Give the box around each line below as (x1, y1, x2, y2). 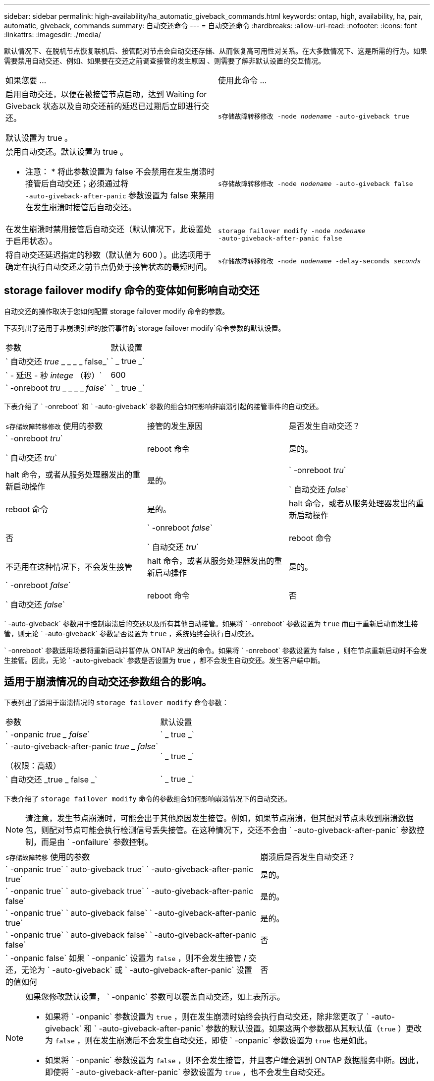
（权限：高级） (5, 760, 61, 771)
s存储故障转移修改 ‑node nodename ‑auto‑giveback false (218, 180, 413, 187)
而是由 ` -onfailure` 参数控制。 (41, 837, 153, 847)
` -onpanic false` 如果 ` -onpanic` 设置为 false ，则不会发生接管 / (5, 953, 247, 963)
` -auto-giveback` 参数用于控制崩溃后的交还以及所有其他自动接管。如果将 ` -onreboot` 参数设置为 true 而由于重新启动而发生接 (4, 619, 418, 628)
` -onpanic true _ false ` (5, 729, 90, 739)
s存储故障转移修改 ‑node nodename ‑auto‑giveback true (218, 112, 409, 120)
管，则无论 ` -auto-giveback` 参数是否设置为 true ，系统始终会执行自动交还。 (4, 629, 259, 638)
